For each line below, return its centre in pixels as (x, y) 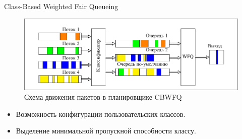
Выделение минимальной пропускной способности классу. (106, 131)
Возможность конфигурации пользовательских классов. (101, 114)
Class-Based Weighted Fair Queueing (61, 6)
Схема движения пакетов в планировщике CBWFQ (103, 97)
